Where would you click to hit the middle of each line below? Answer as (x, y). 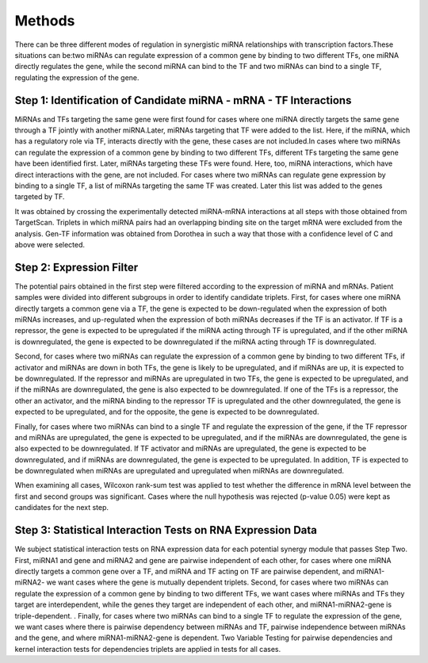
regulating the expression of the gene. (77, 77)
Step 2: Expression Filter (76, 267)
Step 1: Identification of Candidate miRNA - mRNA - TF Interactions (183, 100)
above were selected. (50, 244)
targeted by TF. (40, 197)
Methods (45, 21)
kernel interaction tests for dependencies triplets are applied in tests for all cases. (148, 649)
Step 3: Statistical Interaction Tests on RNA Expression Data (166, 530)
